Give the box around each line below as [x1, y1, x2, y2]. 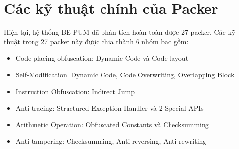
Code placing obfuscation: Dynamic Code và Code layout [15, 53, 189, 63]
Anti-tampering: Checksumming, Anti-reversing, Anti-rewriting [15, 136, 206, 146]
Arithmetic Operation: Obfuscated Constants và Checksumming [15, 119, 209, 129]
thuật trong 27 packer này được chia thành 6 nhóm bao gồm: [4, 36, 189, 46]
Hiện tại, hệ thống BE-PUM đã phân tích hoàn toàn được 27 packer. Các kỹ [4, 27, 236, 37]
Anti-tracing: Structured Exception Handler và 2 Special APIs [15, 103, 204, 113]
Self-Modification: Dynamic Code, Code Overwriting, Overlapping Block [15, 69, 235, 79]
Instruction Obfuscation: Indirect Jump [15, 86, 135, 96]
